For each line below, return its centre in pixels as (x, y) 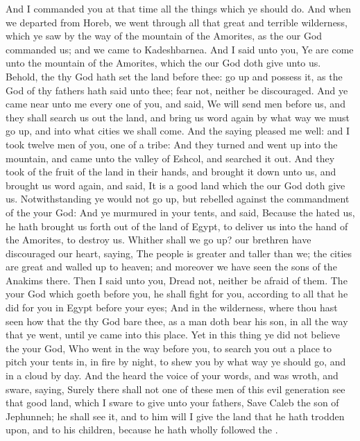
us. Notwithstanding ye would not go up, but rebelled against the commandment (178, 199)
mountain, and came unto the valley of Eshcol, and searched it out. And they (170, 158)
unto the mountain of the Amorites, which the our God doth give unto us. (163, 63)
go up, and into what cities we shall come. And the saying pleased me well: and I (178, 131)
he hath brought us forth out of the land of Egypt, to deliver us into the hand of (177, 226)
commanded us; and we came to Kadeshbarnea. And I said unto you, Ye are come (180, 49)
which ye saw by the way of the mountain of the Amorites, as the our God (164, 36)
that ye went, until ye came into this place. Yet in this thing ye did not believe (173, 335)
